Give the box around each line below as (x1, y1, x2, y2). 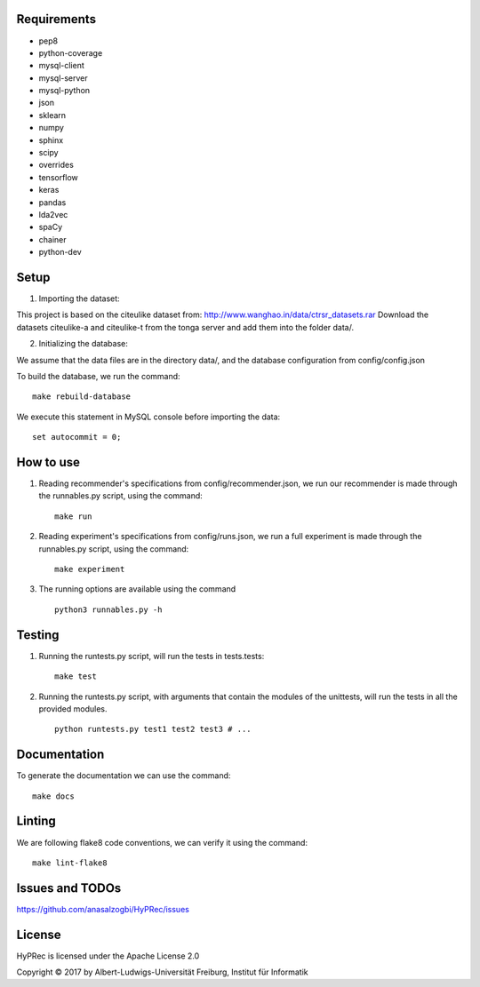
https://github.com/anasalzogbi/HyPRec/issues (16, 903, 190, 914)
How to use (16, 455, 80, 470)
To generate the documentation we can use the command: (16, 770, 231, 781)
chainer (38, 234, 67, 244)
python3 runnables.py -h (54, 604, 163, 615)
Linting (16, 814, 57, 829)
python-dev (38, 247, 82, 258)
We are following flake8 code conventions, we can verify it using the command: (16, 837, 308, 848)
